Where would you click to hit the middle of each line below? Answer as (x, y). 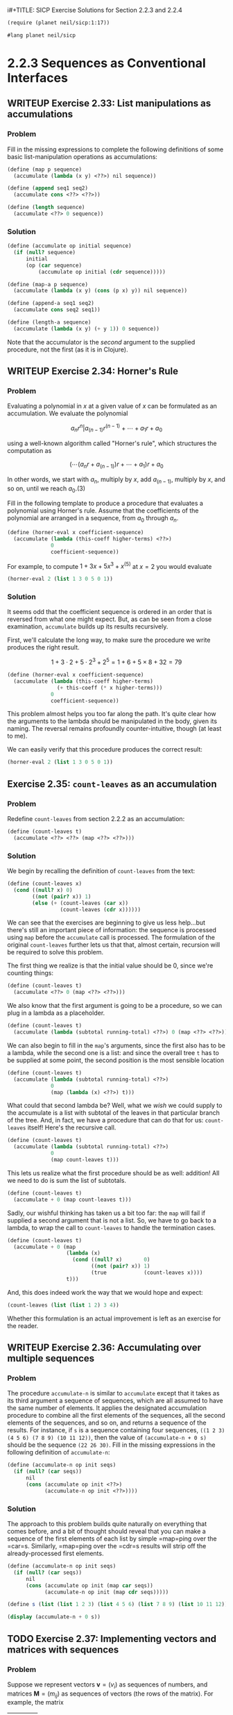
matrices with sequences (63, 1649)
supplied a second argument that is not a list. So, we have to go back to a (112, 1220)
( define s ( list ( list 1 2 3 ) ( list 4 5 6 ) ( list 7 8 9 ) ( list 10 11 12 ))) (119, 1605)
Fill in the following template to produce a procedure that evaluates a (105, 504)
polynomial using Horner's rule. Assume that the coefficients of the (103, 511)
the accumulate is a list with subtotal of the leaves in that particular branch (113, 1113)
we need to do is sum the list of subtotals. (67, 1180)
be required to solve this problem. (55, 952)
